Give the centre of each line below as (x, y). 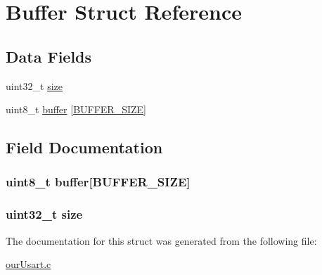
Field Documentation (84, 147)
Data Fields (49, 56)
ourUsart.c (28, 264)
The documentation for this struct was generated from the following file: (161, 240)
